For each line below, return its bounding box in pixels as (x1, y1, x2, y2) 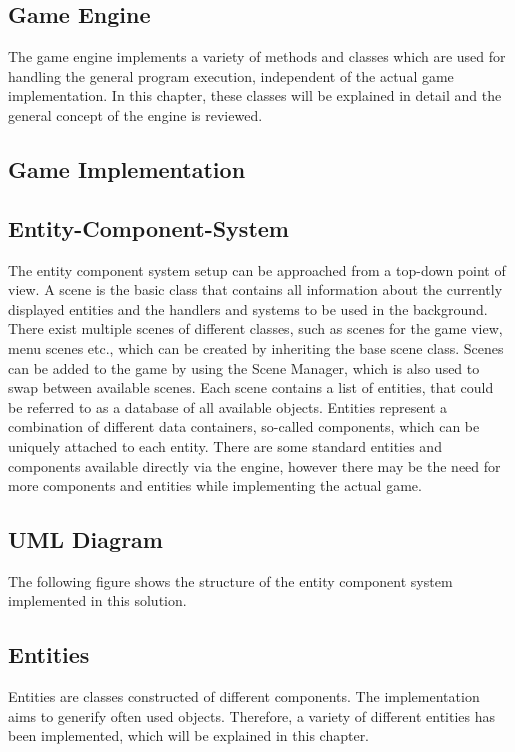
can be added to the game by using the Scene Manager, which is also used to (8, 357, 480, 378)
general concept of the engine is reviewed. (8, 104, 263, 125)
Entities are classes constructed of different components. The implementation (8, 686, 480, 707)
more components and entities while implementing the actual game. (8, 475, 422, 496)
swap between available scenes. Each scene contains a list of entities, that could (8, 377, 494, 398)
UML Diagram (8, 524, 163, 555)
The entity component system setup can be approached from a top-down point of (8, 259, 506, 280)
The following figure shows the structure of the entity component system (8, 570, 453, 591)
